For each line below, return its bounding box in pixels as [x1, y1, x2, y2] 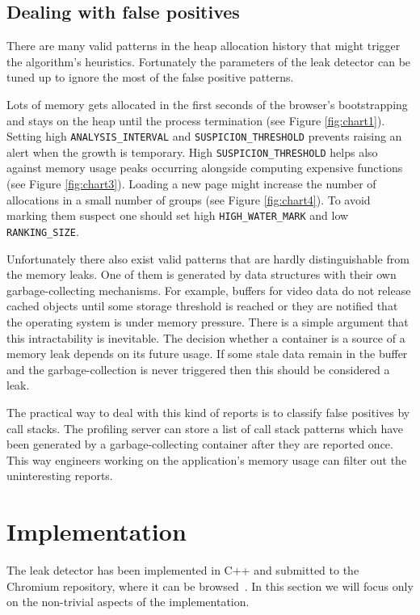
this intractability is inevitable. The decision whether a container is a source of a [6, 329, 405, 346]
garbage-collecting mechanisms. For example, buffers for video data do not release [6, 281, 411, 298]
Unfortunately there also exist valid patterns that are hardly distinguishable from [6, 250, 409, 267]
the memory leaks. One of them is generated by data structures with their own [6, 266, 397, 283]
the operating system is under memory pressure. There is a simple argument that [6, 313, 409, 330]
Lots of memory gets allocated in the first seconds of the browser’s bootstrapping [6, 95, 408, 112]
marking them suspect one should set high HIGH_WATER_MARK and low [6, 207, 349, 224]
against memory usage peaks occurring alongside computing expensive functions [6, 159, 403, 176]
